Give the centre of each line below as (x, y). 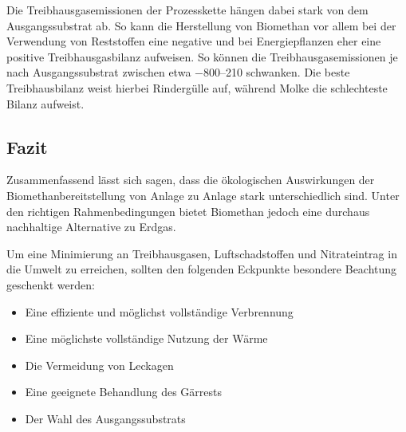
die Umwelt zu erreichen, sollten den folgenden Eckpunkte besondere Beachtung (202, 269)
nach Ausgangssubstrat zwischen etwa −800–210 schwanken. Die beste (178, 72)
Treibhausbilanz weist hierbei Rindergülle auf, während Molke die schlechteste (197, 87)
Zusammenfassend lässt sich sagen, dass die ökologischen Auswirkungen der (191, 180)
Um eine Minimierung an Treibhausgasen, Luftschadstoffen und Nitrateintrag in (202, 253)
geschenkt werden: (51, 284)
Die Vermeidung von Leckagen (99, 365)
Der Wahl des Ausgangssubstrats (105, 418)
